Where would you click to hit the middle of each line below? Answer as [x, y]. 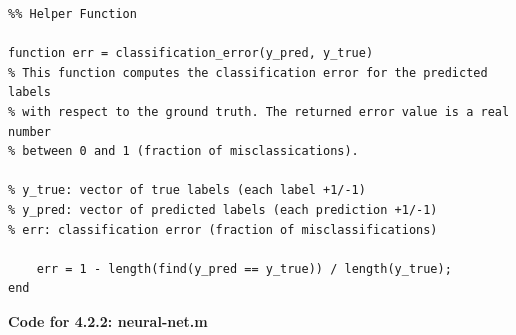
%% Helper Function [72, 14]
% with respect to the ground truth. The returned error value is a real [259, 111]
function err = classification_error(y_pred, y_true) [191, 53]
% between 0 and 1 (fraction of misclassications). [183, 151]
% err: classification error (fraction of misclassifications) [223, 229]
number [29, 131]
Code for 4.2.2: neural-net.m [108, 320]
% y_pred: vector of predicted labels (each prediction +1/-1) [223, 209]
